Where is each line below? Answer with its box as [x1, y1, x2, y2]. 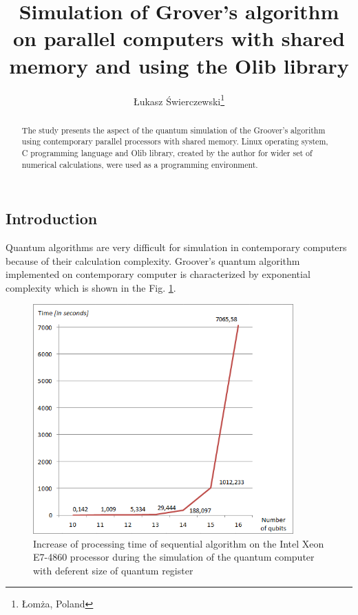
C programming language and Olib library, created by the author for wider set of [21, 147, 313, 158]
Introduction [6, 208, 98, 229]
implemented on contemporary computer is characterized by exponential [6, 267, 310, 281]
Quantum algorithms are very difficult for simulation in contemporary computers [6, 239, 347, 254]
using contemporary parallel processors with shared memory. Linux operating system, [21, 136, 328, 147]
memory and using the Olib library [9, 51, 349, 79]
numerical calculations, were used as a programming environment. [21, 158, 258, 170]
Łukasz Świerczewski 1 [133, 91, 225, 108]
